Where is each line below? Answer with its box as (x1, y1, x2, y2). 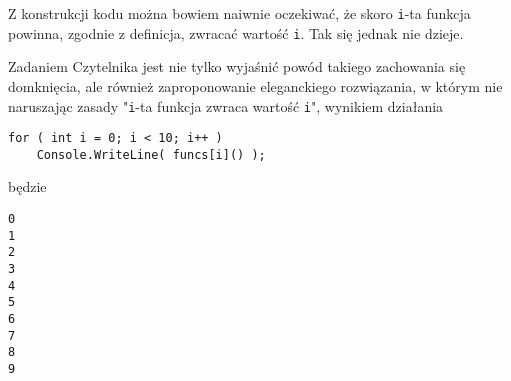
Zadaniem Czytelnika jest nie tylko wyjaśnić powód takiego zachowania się (8, 56, 466, 77)
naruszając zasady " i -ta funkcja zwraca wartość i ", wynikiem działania (8, 95, 444, 116)
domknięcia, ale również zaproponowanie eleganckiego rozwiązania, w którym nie (8, 75, 503, 96)
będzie (8, 176, 47, 197)
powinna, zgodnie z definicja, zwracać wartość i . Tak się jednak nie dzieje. (8, 22, 464, 43)
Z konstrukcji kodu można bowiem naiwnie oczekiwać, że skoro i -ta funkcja (8, 3, 471, 23)
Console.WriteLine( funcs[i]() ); (36, 147, 266, 162)
